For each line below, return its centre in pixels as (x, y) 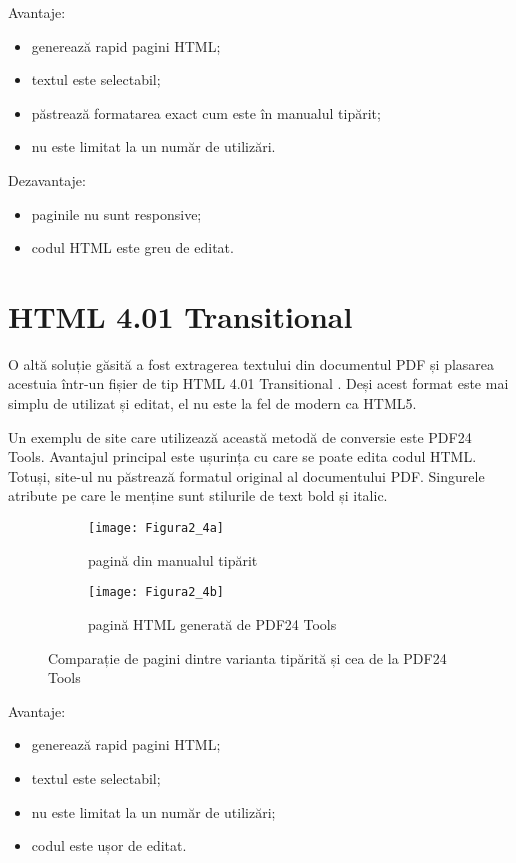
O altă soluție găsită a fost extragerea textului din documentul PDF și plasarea (251, 363)
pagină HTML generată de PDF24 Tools (212, 623)
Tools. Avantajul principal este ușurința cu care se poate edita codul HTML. (242, 456)
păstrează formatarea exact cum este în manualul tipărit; (206, 112)
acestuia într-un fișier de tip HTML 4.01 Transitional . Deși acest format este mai (258, 383)
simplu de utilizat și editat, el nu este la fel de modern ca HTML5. (212, 403)
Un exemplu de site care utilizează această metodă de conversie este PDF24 (240, 436)
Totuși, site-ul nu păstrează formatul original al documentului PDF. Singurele (246, 475)
